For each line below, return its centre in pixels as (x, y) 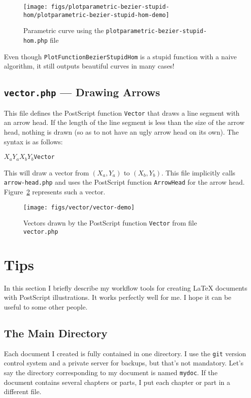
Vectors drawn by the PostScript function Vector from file (110, 223)
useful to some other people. (46, 306)
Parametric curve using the (64, 30)
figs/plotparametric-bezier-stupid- (110, 7)
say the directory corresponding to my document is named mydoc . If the (111, 372)
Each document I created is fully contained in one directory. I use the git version (125, 353)
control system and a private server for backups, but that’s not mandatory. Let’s (124, 363)
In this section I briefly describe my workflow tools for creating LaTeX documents (126, 287)
